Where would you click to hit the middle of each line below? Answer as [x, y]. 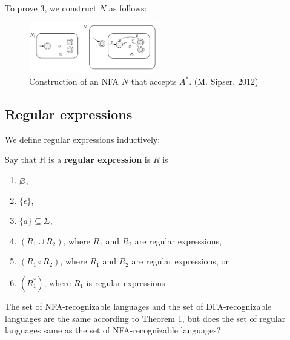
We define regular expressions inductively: [83, 139]
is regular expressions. [127, 283]
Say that [21, 159]
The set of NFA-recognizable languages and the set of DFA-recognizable [138, 306]
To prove [21, 8]
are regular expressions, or [180, 261]
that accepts [154, 81]
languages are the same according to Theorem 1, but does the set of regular [145, 318]
